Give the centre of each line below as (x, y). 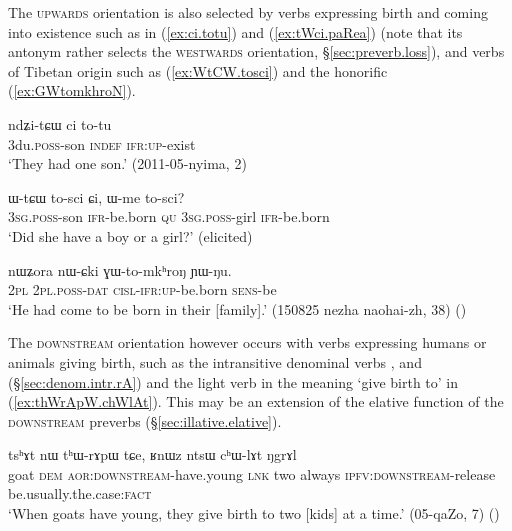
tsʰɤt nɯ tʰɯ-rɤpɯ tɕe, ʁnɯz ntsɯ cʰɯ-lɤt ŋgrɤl (152, 454)
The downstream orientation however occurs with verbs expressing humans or (247, 342)
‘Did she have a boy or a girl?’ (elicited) (130, 235)
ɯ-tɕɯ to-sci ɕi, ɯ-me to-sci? (96, 196)
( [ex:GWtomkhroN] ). (72, 90)
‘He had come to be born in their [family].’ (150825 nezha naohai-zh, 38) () (237, 308)
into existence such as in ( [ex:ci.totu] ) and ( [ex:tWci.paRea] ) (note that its (235, 31)
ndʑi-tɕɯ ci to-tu (60, 123)
